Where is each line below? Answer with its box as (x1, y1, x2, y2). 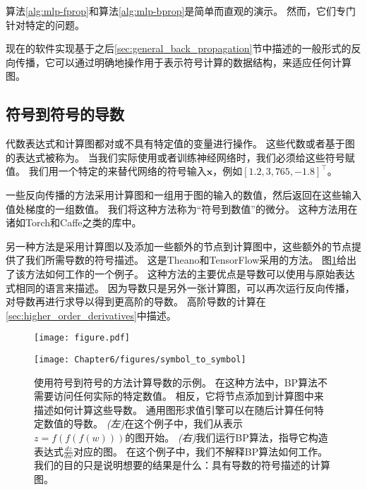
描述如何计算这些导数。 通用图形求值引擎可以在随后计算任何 (34, 402, 314, 417)
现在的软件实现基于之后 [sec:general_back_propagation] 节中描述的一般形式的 (6, 41, 351, 56)
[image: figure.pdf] (34, 333, 131, 343)
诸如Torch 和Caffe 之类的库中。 (6, 215, 142, 230)
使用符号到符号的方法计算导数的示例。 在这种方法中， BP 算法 (34, 374, 318, 389)
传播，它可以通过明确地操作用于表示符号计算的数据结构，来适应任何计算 (15, 54, 351, 69)
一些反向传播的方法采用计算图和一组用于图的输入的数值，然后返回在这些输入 (6, 187, 361, 202)
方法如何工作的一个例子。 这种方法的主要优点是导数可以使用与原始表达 (25, 266, 355, 281)
